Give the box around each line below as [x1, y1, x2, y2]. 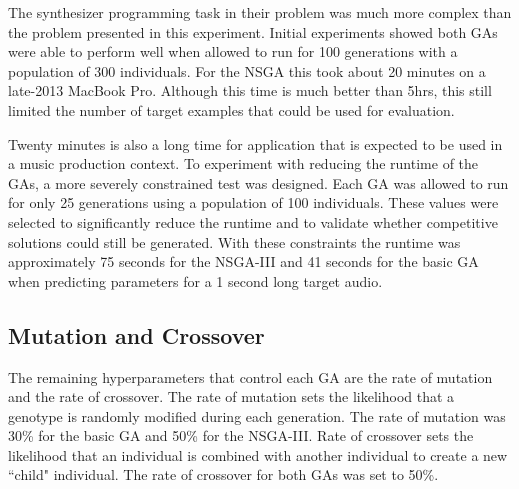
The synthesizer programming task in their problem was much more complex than [8, 2, 512, 22]
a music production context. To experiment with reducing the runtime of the [8, 153, 479, 174]
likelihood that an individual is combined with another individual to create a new [8, 444, 508, 465]
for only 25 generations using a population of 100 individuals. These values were [8, 192, 499, 213]
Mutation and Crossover [8, 319, 265, 350]
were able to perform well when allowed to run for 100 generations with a [8, 41, 458, 62]
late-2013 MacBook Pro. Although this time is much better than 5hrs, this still [8, 80, 492, 101]
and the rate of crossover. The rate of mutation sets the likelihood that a [8, 386, 455, 407]
